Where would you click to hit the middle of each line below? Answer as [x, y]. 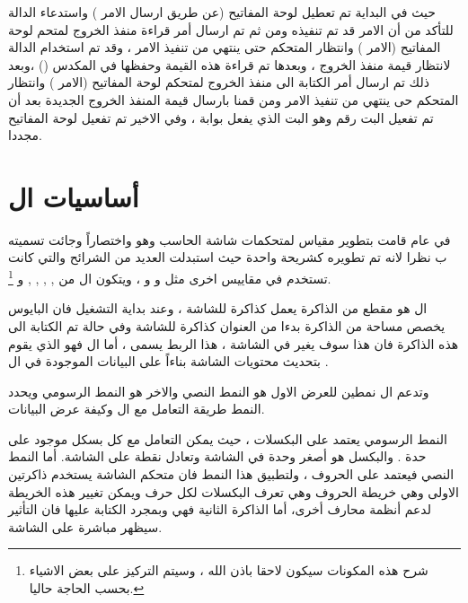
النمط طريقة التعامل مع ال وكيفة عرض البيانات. [137, 409]
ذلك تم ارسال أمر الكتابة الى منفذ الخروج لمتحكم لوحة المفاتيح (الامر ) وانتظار [219, 82]
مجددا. [25, 135]
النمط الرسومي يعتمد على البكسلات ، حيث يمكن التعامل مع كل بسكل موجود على [228, 438]
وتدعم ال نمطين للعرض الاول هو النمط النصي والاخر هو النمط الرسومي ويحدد [219, 391]
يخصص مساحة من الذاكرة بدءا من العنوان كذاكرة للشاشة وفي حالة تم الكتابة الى [227, 325]
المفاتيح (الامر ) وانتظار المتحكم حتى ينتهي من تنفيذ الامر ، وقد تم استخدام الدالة [225, 47]
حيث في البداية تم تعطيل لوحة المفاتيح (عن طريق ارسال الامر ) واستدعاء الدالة [222, 12]
